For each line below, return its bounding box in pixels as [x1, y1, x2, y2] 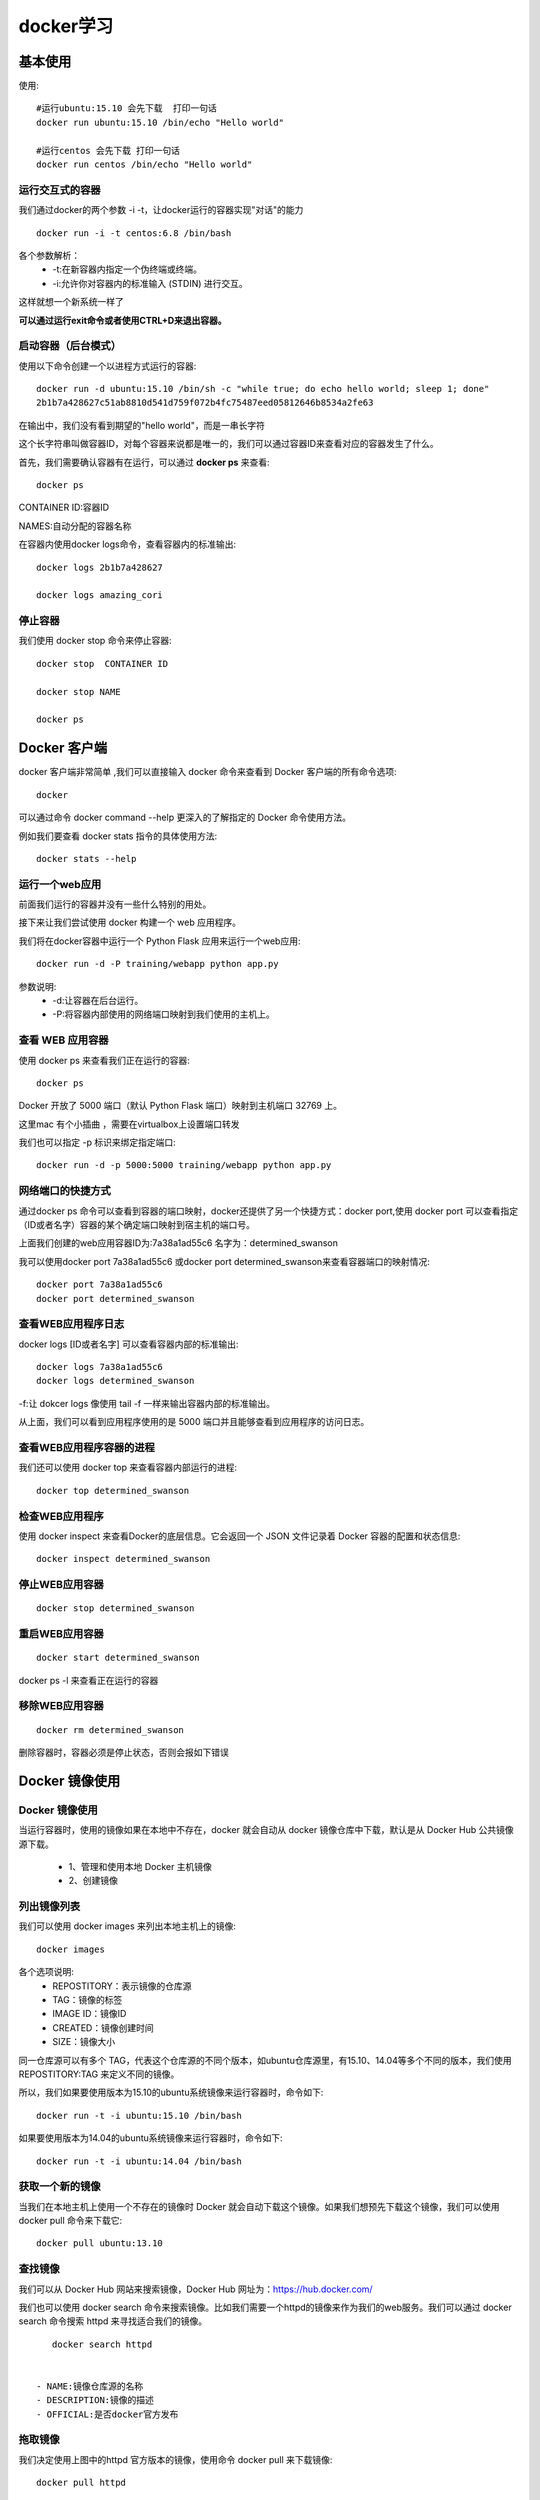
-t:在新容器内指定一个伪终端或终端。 [52, 263, 203, 275]
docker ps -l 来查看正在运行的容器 [18, 1674, 159, 1686]
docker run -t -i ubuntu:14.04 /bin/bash [36, 2155, 242, 2167]
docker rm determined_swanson [36, 1724, 185, 1735]
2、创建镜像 [68, 1875, 119, 1887]
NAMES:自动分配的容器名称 [18, 520, 132, 532]
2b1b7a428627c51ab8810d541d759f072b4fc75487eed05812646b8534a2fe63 [36, 397, 374, 409]
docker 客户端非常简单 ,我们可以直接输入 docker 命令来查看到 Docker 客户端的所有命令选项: [18, 766, 397, 778]
